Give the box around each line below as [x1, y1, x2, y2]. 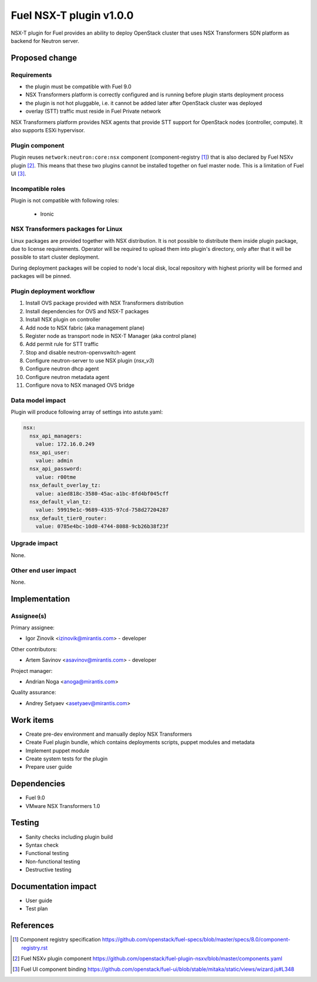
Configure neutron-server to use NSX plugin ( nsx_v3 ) [25, 357, 155, 364]
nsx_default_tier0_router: [29, 515, 107, 521]
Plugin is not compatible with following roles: [11, 197, 119, 204]
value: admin [35, 457, 73, 464]
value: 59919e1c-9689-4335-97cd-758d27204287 [35, 507, 169, 514]
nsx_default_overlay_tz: [29, 482, 101, 489]
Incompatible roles [11, 185, 66, 193]
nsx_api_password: [29, 465, 82, 472]
